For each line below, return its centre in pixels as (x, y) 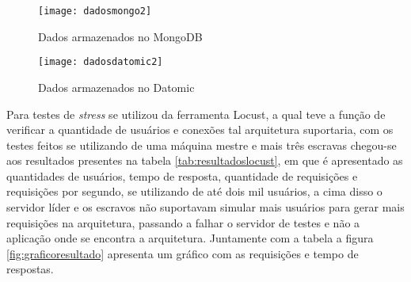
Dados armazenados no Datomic (116, 87)
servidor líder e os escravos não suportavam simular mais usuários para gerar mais (205, 207)
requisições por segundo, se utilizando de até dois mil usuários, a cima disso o (194, 191)
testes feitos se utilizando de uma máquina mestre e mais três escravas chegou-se (202, 145)
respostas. (30, 269)
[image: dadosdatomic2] (101, 62)
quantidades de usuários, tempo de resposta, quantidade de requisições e (182, 175)
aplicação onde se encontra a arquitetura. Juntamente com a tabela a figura (190, 238)
